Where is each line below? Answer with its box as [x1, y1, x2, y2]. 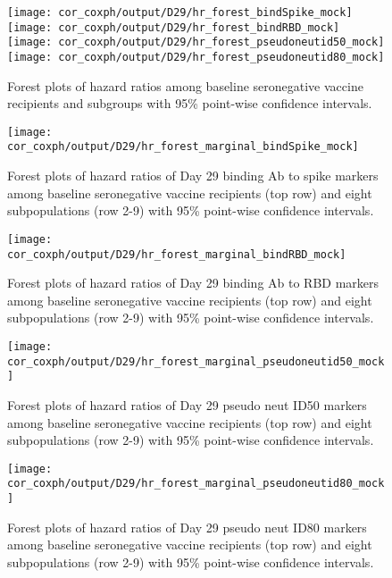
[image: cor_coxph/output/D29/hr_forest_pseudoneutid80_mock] [7, 50, 385, 63]
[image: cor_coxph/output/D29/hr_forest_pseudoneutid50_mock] [7, 36, 385, 49]
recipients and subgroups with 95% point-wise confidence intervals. [7, 94, 372, 113]
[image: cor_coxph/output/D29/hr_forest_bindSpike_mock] [7, 6, 353, 19]
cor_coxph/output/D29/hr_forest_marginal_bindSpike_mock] [7, 140, 359, 154]
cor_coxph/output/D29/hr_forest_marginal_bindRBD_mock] [7, 247, 346, 261]
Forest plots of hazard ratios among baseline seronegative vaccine [7, 76, 363, 95]
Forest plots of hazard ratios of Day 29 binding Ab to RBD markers [7, 273, 379, 292]
